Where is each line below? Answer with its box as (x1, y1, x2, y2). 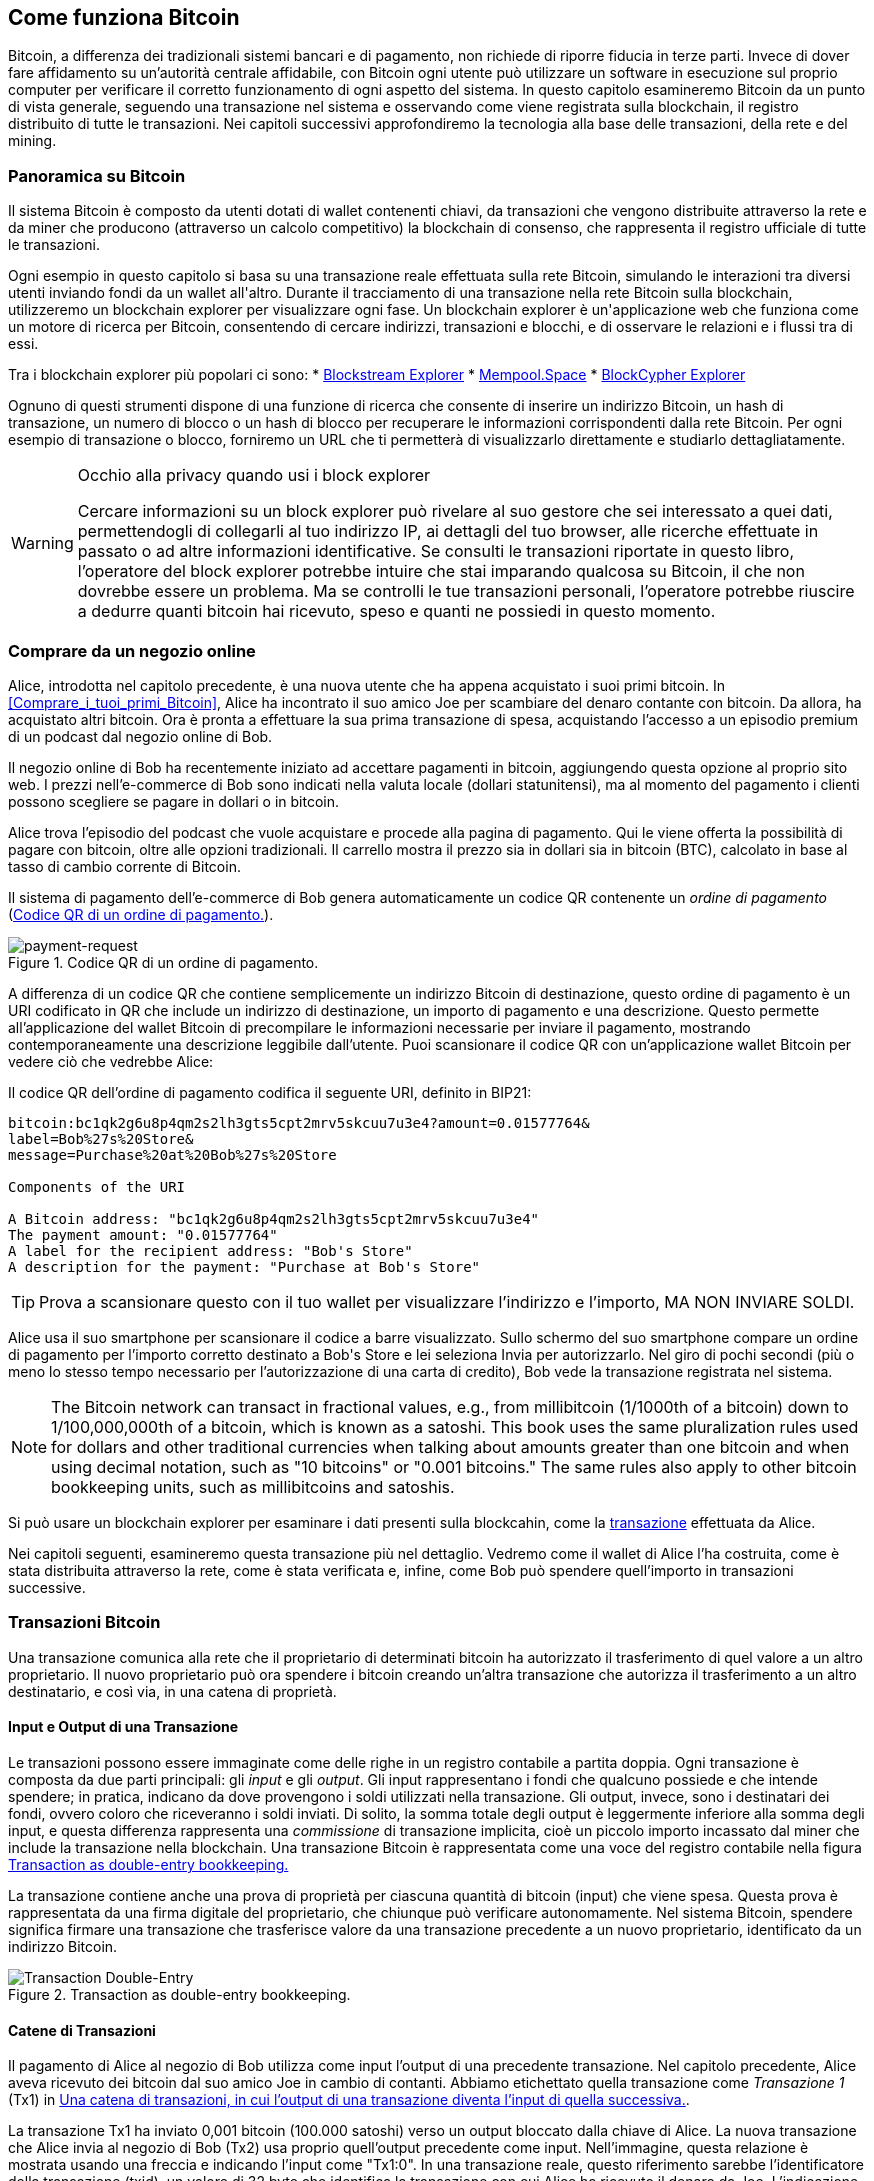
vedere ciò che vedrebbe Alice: (8, 1052, 214, 1070)
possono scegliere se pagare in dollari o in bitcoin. (8, 792, 339, 810)
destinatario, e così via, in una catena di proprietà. (8, 1682, 337, 1700)
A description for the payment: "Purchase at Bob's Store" (8, 1258, 481, 1275)
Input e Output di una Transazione (8, 1718, 239, 1736)
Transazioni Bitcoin (8, 1612, 161, 1633)
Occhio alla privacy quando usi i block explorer (77, 465, 431, 486)
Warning (11, 533, 74, 554)
